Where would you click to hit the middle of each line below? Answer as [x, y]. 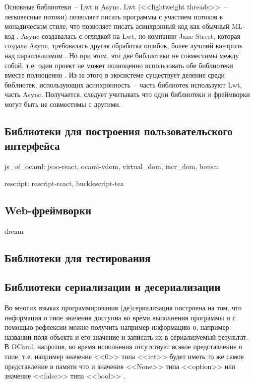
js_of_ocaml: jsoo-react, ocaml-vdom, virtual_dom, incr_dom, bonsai [112, 166]
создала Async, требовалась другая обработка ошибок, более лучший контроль [124, 46]
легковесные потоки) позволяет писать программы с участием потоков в [114, 16]
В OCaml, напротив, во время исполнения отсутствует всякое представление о [124, 346]
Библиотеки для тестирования [78, 257]
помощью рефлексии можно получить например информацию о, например [117, 327]
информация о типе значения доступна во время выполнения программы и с [120, 317]
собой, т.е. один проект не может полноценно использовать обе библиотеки [119, 65]
